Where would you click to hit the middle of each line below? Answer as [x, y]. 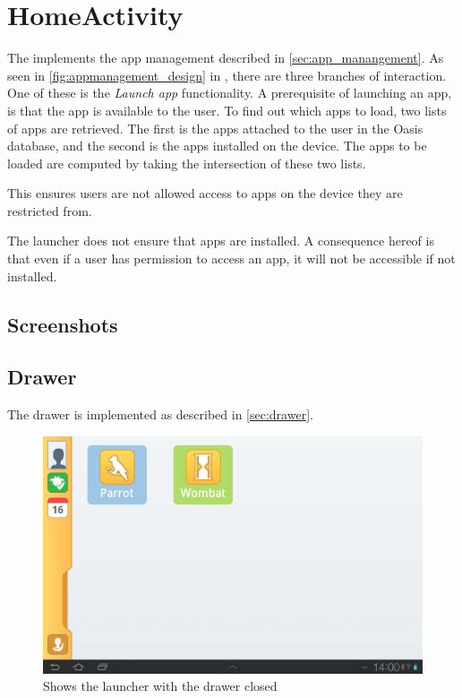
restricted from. [50, 210]
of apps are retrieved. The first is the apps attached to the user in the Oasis [215, 128]
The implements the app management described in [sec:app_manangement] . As [226, 58]
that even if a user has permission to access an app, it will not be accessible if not [231, 259]
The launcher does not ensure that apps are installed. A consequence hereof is [221, 241]
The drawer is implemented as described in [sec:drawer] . [160, 414]
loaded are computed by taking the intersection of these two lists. [187, 163]
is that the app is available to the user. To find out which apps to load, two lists [227, 110]
